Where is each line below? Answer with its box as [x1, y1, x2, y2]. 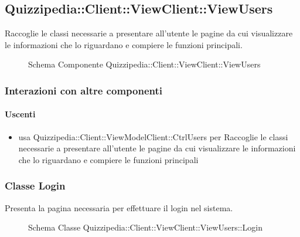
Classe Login [5, 178, 66, 193]
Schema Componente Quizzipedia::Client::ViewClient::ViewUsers [28, 58, 261, 70]
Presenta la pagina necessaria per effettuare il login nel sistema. [5, 201, 233, 214]
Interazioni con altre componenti [5, 83, 162, 97]
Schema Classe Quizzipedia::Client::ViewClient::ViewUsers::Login [28, 221, 262, 233]
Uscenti [5, 108, 36, 120]
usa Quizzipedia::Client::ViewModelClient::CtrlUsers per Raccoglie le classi [18, 130, 288, 143]
